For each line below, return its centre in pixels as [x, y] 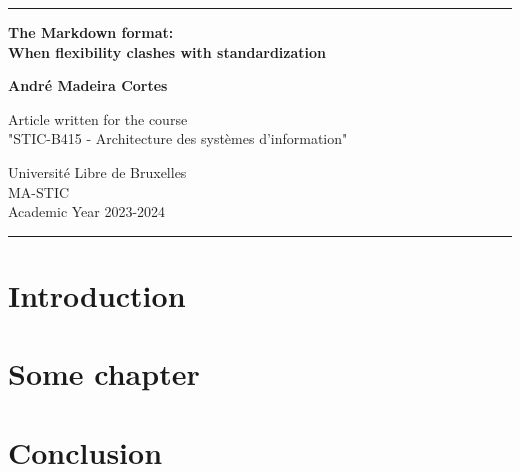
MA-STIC [39, 191]
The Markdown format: [91, 32]
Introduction [97, 294]
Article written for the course [98, 118]
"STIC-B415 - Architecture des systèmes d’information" [178, 138]
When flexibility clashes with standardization [167, 51]
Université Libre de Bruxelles [97, 171]
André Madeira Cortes [88, 85]
